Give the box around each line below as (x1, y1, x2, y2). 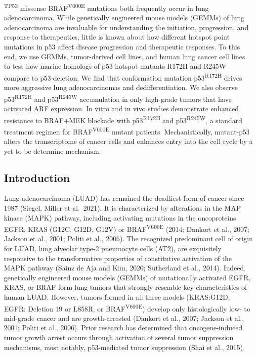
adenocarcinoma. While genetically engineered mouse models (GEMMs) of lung (4, 12, 245, 23)
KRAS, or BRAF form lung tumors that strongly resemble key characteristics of (4, 282, 247, 292)
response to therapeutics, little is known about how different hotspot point (4, 32, 230, 42)
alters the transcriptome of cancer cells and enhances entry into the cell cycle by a (4, 136, 253, 146)
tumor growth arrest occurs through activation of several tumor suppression (4, 332, 234, 343)
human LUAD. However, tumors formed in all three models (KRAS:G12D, (4, 291, 230, 302)
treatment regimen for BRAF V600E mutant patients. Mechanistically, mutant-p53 (4, 125, 250, 136)
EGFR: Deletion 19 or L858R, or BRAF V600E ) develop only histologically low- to (4, 302, 251, 313)
